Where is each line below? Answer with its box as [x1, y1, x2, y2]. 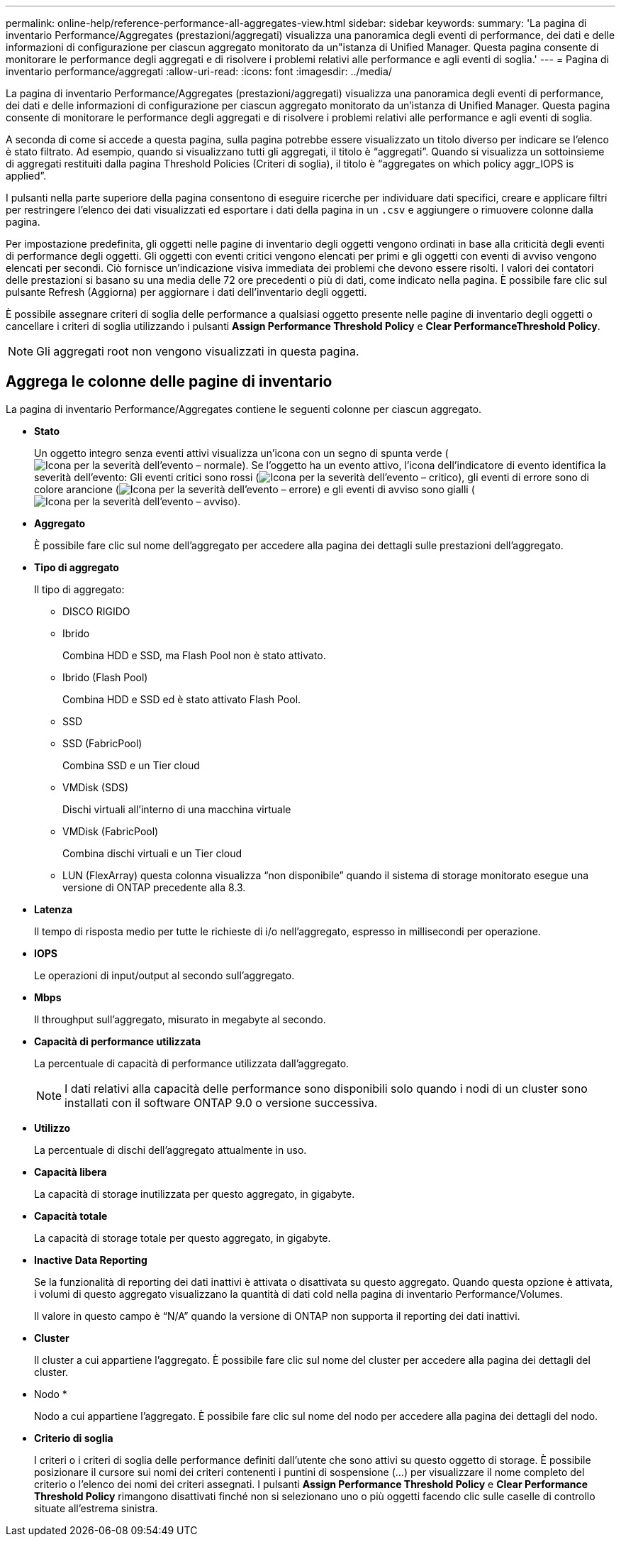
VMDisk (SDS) [62, 781, 129, 793]
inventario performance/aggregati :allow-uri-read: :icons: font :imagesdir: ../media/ [6, 65, 392, 77]
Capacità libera [34, 1165, 107, 1178]
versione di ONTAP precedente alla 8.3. [62, 881, 246, 893]
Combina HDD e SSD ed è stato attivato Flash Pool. [62, 693, 301, 705]
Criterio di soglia [34, 1431, 113, 1444]
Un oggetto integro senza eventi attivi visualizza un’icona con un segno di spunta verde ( [34, 446, 449, 459]
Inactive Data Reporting [34, 1253, 147, 1266]
